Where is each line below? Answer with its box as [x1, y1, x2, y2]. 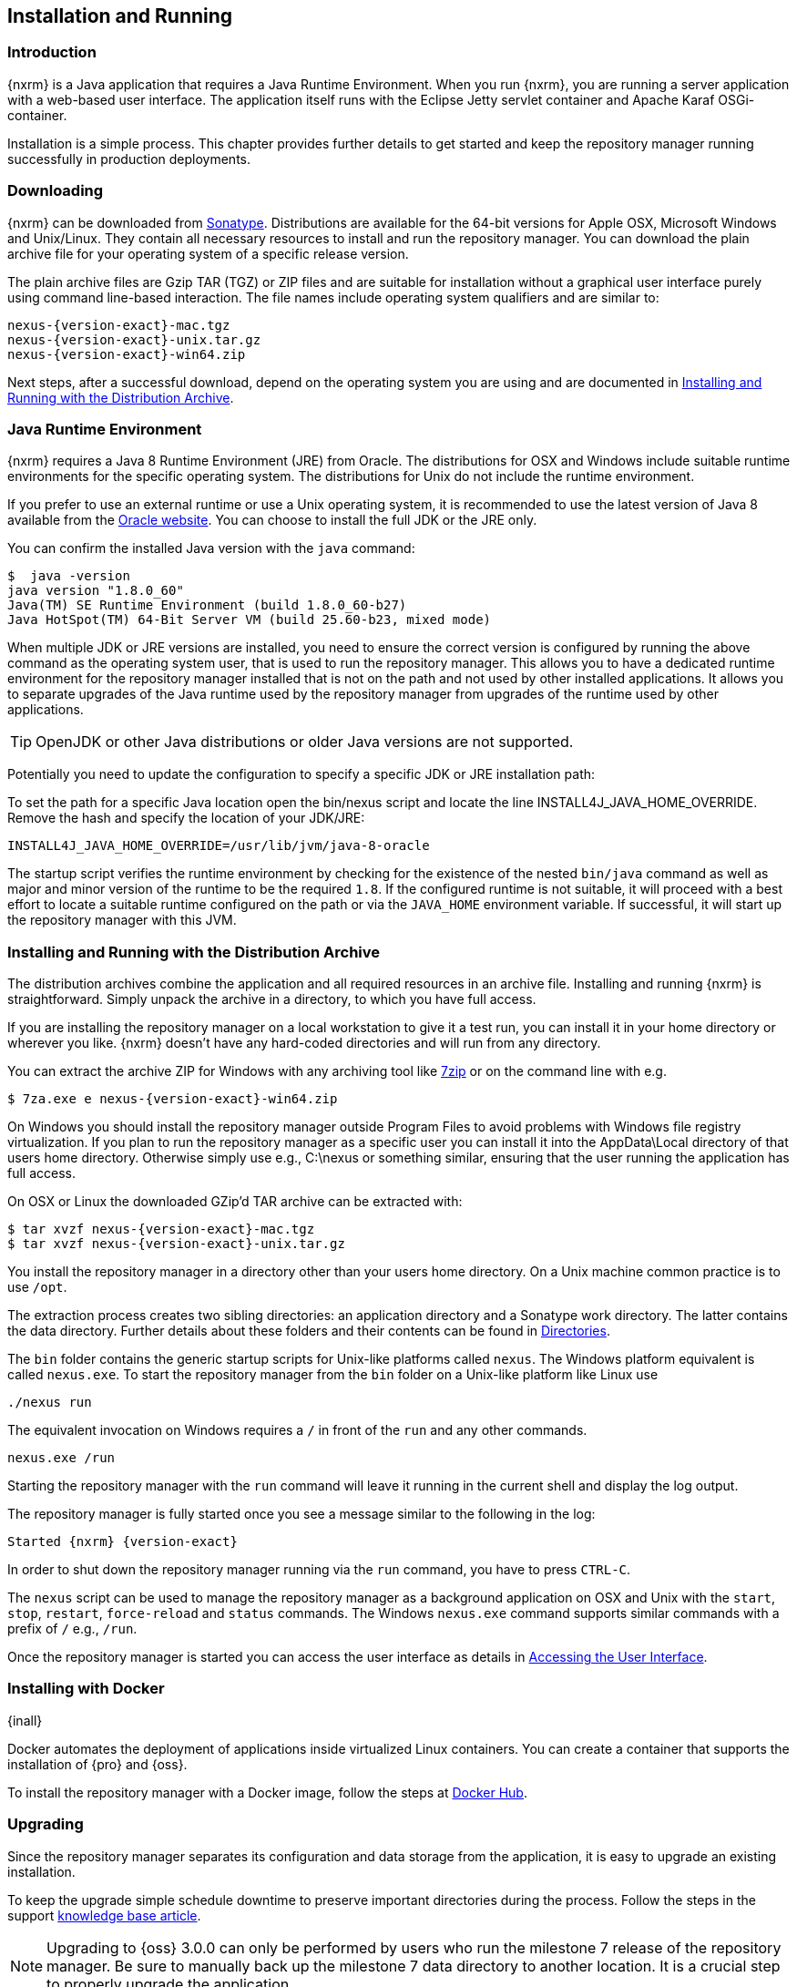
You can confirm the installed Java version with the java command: [7, 540, 415, 557]
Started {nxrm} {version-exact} [7, 1534, 238, 1550]
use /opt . [7, 1279, 67, 1296]
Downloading [7, 181, 104, 200]
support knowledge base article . [7, 1907, 201, 1923]
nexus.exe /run [7, 1450, 116, 1466]
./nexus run [7, 1395, 92, 1410]
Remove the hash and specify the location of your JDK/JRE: [7, 810, 365, 826]
